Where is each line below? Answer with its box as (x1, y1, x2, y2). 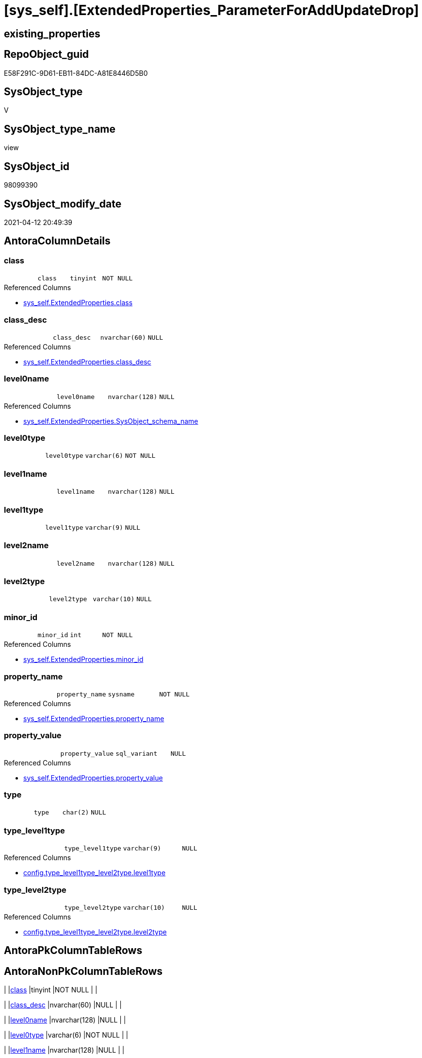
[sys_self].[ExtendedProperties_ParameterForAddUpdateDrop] (4, 2, 419, 18)
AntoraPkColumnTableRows (4, 944, 143, 957)
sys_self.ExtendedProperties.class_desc (23, 357, 151, 366)
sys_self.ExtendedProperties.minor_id (23, 655, 144, 664)
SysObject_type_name (4, 122, 116, 135)
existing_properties (4, 27, 100, 40)
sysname (108, 690, 135, 698)
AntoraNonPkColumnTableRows (4, 965, 163, 977)
